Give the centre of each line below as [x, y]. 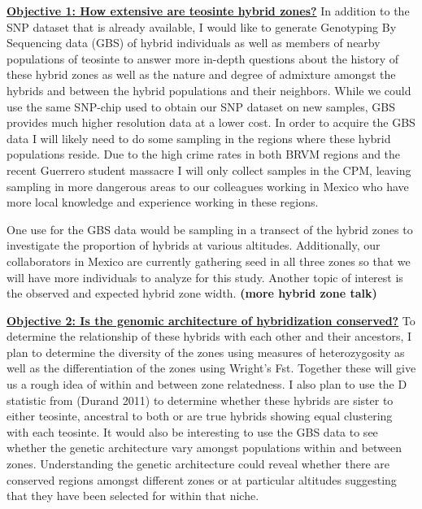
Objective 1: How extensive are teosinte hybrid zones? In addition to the [208, 11]
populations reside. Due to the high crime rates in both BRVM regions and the [204, 154]
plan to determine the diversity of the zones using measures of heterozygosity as [206, 352]
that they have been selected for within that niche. [133, 496]
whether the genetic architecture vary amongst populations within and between [204, 448]
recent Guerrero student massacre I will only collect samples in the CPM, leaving [209, 170]
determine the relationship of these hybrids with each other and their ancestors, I [209, 336]
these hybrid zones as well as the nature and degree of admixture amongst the [201, 74]
